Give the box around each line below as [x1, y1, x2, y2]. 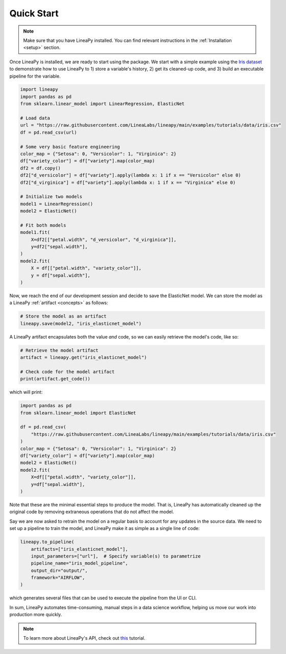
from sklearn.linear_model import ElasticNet [20, 410, 136, 416]
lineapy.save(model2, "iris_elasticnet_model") [20, 321, 141, 326]
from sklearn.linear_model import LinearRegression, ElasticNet [20, 101, 185, 107]
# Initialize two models [20, 194, 83, 200]
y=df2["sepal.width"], [31, 244, 88, 250]
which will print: [9, 389, 43, 395]
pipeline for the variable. [9, 73, 61, 79]
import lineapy [20, 87, 58, 92]
